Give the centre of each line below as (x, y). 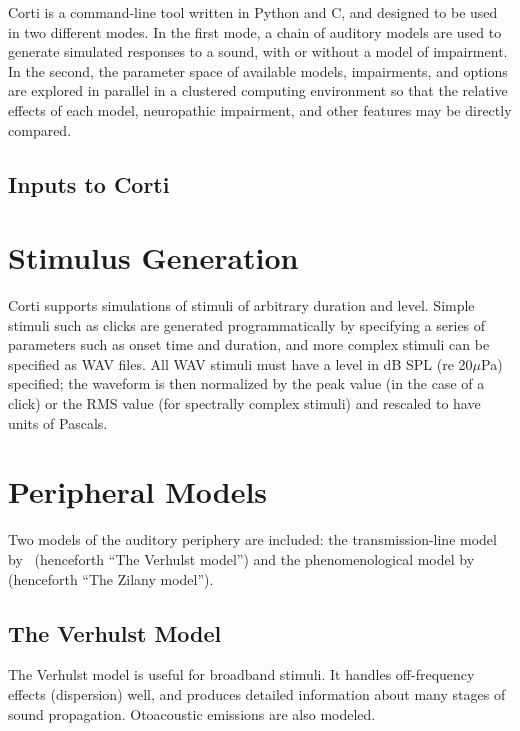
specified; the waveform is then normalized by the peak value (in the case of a (246, 383)
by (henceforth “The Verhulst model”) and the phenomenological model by (241, 558)
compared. (40, 129)
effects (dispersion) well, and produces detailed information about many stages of (257, 693)
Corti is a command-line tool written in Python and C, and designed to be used (253, 12)
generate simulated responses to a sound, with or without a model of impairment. (258, 51)
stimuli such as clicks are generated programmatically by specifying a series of (247, 324)
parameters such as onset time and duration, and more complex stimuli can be (249, 344)
